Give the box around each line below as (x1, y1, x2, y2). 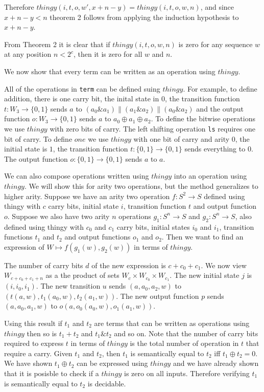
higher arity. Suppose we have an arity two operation (4, 190, 170, 201)
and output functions (64, 231, 131, 242)
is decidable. (87, 378, 126, 388)
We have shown (4, 358, 53, 368)
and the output (196, 103, 244, 114)
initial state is (4, 143, 47, 154)
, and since (200, 2, 234, 12)
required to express (4, 338, 64, 349)
